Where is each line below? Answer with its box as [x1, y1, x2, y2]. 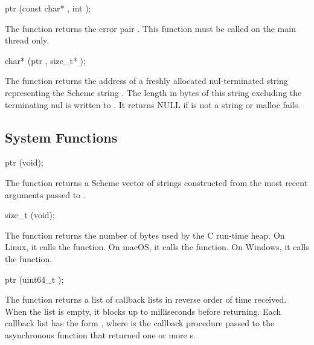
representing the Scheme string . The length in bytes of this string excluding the [5, 86, 302, 98]
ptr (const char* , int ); [5, 2, 91, 14]
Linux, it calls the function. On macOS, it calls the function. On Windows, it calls [5, 240, 309, 253]
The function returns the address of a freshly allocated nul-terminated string [5, 74, 288, 87]
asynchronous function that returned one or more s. [5, 328, 196, 341]
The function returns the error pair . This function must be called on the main [5, 22, 296, 34]
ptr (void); [5, 156, 43, 169]
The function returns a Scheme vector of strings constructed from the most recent [5, 176, 308, 189]
